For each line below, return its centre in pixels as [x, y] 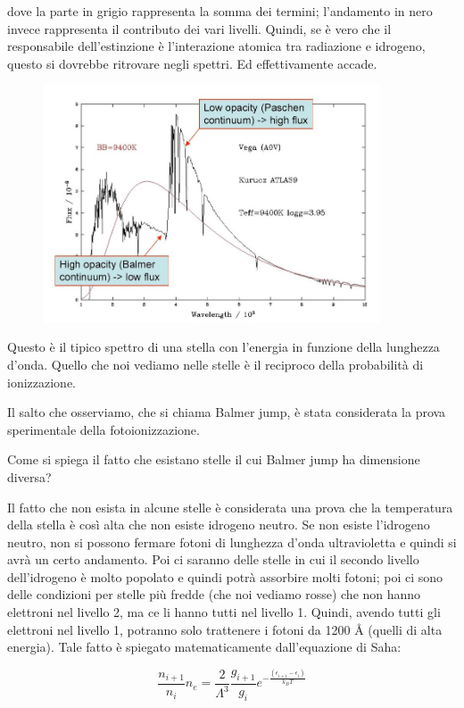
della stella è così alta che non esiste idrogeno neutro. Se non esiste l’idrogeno [219, 525]
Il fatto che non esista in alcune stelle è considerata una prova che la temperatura [230, 507]
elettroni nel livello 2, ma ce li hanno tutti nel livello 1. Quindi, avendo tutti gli [224, 612]
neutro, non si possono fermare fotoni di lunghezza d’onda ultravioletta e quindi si [232, 541]
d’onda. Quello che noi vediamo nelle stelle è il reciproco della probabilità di [215, 364]
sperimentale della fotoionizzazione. [104, 429]
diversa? [29, 476]
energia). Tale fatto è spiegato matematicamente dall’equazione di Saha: [204, 647]
